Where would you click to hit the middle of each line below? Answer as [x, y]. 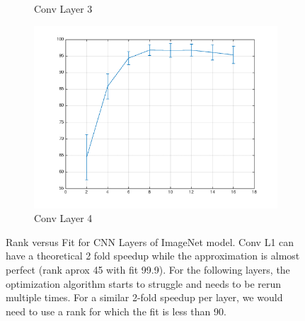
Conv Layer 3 [63, 8]
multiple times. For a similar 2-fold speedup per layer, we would [144, 297]
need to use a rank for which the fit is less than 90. [116, 311]
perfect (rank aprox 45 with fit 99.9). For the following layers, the [148, 269]
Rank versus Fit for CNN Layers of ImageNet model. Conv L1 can [150, 241]
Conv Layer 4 [63, 218]
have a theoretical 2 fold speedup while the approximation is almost [153, 256]
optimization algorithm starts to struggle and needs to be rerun [144, 283]
